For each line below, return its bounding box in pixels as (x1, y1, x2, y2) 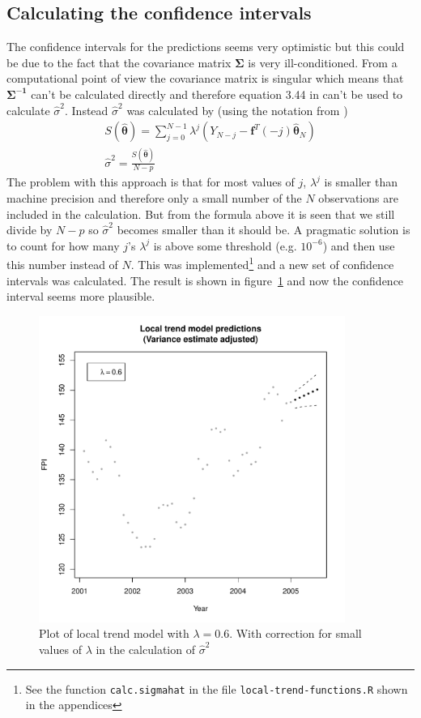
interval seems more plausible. (6, 288, 155, 305)
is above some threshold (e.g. (153, 237, 297, 254)
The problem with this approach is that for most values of (6, 173, 295, 190)
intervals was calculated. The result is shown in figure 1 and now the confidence (6, 271, 404, 288)
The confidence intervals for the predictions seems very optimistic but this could (6, 38, 405, 55)
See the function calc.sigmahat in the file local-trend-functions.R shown (25, 680, 408, 697)
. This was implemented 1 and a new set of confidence (130, 254, 394, 272)
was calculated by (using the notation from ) (126, 101, 348, 118)
